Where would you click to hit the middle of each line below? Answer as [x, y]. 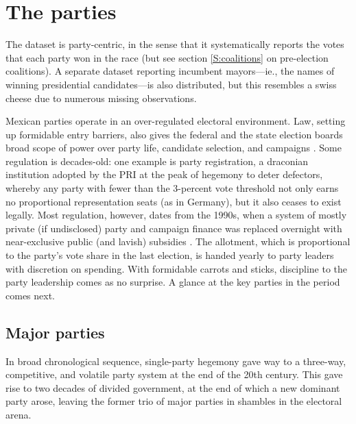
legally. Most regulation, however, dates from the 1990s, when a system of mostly [176, 215]
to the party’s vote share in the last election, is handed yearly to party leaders [170, 255]
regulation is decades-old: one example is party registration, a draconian [157, 161]
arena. [19, 414]
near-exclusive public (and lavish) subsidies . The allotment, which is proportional [178, 241]
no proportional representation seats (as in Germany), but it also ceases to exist [174, 201]
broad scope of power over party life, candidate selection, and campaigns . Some [174, 148]
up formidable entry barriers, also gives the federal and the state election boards [174, 134]
